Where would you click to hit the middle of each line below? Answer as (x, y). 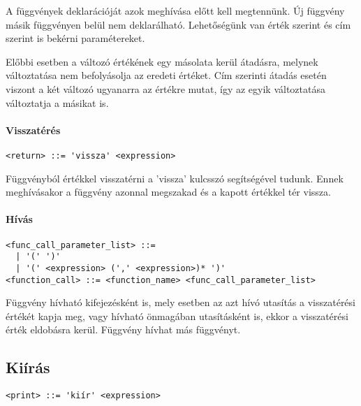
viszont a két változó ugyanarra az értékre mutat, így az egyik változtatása (165, 88)
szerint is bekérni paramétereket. (75, 38)
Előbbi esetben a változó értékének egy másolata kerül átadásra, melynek (162, 61)
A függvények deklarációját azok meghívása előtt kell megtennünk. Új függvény (175, 10)
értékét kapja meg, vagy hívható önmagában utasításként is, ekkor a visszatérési (177, 316)
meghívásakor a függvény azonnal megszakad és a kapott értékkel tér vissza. (168, 192)
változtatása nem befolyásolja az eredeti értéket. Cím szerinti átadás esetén (166, 75)
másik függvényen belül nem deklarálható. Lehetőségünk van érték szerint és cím (178, 24)
